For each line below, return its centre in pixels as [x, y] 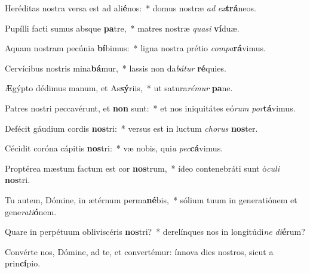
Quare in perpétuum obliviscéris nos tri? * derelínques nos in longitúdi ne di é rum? [155, 232]
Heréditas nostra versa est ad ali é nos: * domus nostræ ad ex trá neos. [131, 8]
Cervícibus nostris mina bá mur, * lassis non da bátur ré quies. [116, 68]
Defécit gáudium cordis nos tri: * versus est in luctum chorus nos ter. [131, 128]
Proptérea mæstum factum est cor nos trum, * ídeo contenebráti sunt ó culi [142, 168]
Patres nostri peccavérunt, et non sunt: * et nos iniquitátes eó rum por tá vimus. [150, 108]
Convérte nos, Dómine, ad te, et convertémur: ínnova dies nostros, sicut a [139, 251]
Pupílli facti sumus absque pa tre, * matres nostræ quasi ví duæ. [122, 28]
